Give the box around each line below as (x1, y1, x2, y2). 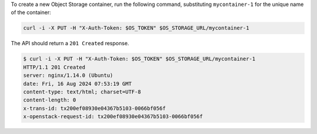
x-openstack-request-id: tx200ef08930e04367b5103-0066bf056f (23, 113, 203, 120)
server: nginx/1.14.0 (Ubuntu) (23, 72, 114, 79)
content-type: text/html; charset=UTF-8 (23, 88, 141, 95)
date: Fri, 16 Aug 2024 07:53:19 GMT (23, 80, 132, 87)
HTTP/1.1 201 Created (23, 63, 86, 71)
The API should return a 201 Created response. (11, 40, 129, 47)
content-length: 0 (23, 97, 76, 103)
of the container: (11, 9, 51, 16)
